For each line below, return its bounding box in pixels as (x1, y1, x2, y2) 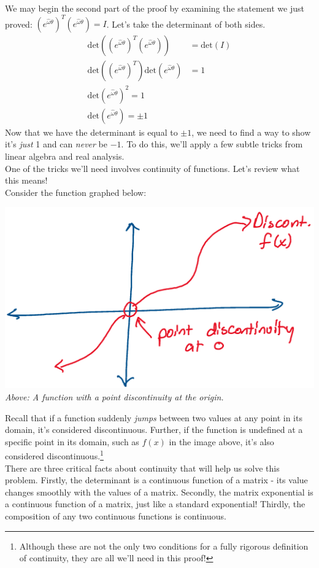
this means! (5, 174, 48, 187)
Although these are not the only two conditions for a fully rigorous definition (19, 539, 309, 552)
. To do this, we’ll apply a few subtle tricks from (121, 138, 303, 150)
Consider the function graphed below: (5, 185, 147, 198)
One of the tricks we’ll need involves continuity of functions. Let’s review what (5, 161, 300, 174)
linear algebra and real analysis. (5, 149, 125, 162)
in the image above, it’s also (169, 435, 274, 448)
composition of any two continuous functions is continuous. (5, 509, 226, 522)
